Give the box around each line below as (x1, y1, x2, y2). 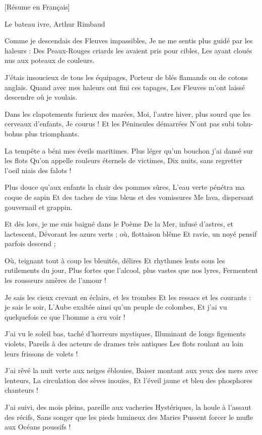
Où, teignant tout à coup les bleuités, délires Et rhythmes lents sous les (5, 255, 225, 265)
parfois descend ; (5, 238, 56, 249)
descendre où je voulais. (5, 92, 78, 102)
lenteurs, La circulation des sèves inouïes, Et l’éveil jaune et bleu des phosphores (5, 375, 252, 385)
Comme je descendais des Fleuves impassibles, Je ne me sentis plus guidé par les (5, 35, 253, 46)
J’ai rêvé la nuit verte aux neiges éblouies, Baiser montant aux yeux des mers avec (5, 365, 258, 376)
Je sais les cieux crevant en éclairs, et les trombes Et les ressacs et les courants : (5, 292, 251, 302)
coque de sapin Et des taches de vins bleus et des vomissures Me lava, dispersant (5, 191, 254, 202)
